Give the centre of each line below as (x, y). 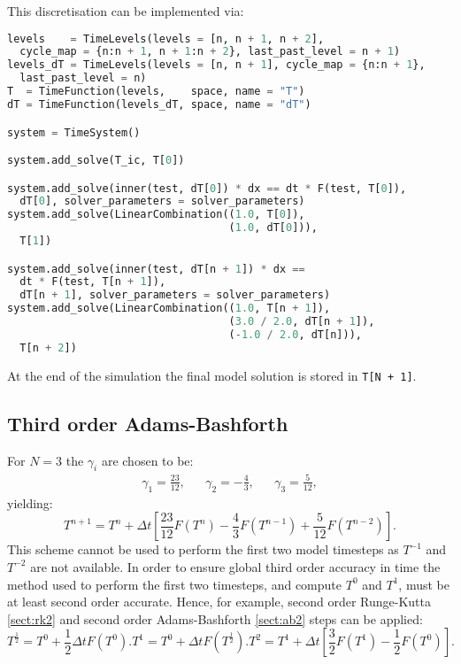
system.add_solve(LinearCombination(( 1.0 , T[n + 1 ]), (169, 309)
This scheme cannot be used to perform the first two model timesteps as (203, 549)
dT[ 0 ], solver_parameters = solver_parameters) (162, 201)
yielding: (30, 502)
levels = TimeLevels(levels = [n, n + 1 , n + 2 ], (166, 39)
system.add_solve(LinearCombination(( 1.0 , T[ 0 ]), (156, 215)
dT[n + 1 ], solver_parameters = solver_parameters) (175, 295)
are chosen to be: (147, 460)
